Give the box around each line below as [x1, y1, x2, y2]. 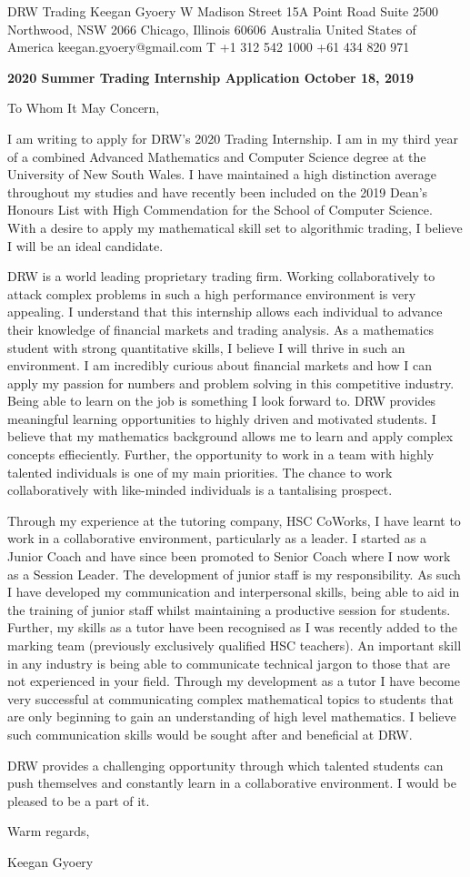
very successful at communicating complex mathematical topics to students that [7, 689, 454, 708]
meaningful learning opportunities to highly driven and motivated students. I [7, 408, 436, 428]
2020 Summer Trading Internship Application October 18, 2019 [7, 67, 415, 86]
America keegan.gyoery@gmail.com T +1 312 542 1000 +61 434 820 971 [7, 37, 410, 56]
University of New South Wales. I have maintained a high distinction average [7, 165, 437, 184]
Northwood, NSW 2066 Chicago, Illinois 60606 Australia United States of [7, 19, 416, 38]
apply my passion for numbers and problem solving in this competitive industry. [7, 373, 455, 392]
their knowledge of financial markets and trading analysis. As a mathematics [7, 319, 435, 338]
